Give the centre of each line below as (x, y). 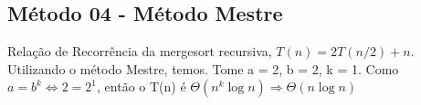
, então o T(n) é (142, 86)
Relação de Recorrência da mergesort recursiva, (140, 51)
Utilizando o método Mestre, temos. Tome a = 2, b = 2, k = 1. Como (203, 68)
